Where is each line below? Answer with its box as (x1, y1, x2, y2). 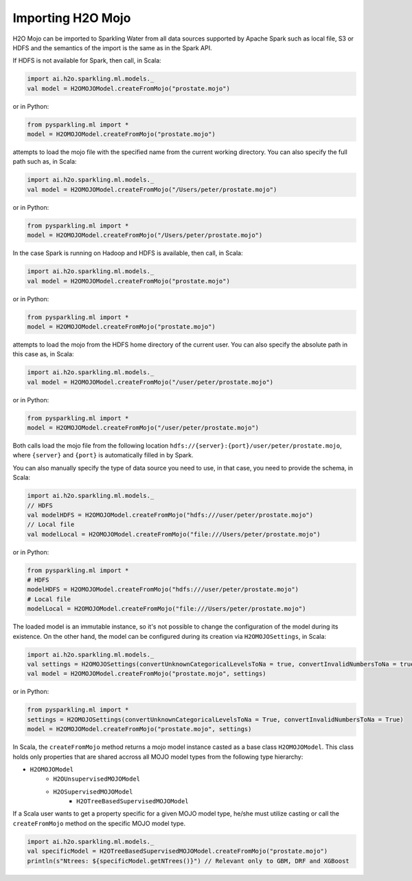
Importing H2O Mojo (12, 10, 131, 25)
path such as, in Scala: (12, 157, 77, 166)
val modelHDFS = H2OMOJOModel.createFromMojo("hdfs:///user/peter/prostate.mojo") (27, 511, 314, 519)
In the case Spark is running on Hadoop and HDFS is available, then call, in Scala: (12, 249, 243, 257)
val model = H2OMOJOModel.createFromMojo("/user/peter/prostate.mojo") (27, 378, 274, 386)
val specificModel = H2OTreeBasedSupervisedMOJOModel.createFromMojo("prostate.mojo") (27, 847, 328, 856)
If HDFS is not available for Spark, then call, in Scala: (12, 56, 161, 65)
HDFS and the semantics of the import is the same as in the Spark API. (12, 43, 212, 52)
